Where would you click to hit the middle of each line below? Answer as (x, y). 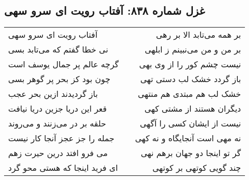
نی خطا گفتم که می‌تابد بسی (58, 49)
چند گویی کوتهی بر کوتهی (197, 168)
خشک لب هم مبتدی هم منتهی (190, 94)
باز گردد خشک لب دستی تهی (191, 79)
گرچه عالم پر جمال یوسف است (64, 64)
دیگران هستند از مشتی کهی (193, 109)
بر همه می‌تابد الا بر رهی (198, 35)
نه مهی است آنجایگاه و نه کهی (188, 138)
